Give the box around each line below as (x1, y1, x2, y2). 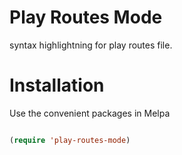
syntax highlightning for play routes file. (9, 39, 173, 51)
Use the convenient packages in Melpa (9, 107, 171, 119)
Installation (9, 74, 105, 97)
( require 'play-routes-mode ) (9, 135, 131, 145)
